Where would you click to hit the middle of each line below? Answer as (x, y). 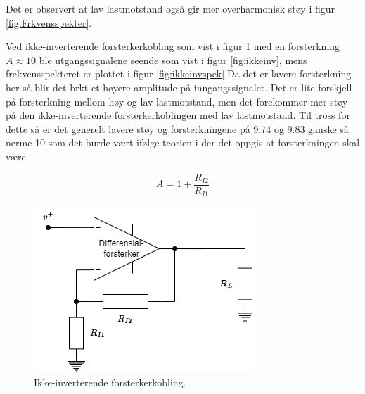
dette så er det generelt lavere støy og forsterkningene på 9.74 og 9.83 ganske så (177, 128)
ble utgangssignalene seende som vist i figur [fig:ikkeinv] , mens (173, 59)
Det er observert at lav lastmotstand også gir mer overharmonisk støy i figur (170, 8)
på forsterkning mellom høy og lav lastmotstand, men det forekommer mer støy (177, 101)
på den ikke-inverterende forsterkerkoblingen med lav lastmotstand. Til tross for (178, 115)
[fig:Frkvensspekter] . (49, 22)
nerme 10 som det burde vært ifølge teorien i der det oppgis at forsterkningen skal (183, 142)
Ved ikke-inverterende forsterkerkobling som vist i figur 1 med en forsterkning (173, 46)
